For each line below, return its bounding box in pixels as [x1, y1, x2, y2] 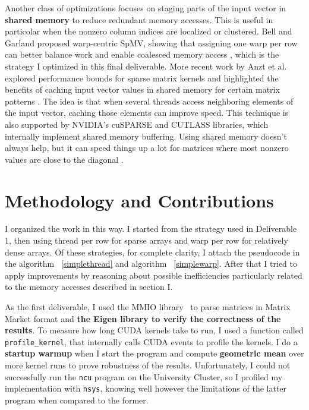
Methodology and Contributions [5, 188, 274, 212]
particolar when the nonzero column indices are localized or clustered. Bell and [5, 25, 292, 37]
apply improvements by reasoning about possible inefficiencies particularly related [5, 269, 302, 281]
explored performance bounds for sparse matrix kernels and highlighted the [5, 71, 279, 84]
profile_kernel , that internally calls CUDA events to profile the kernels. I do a [5, 335, 298, 348]
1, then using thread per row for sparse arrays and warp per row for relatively [5, 234, 288, 247]
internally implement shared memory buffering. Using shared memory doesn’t [5, 130, 287, 142]
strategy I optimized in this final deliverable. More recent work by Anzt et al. [5, 59, 287, 72]
